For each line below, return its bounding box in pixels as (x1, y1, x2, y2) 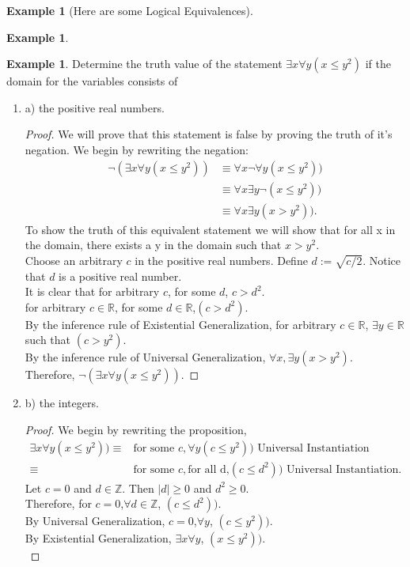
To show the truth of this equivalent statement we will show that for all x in (25, 221, 396, 237)
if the (365, 55, 391, 72)
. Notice (363, 251, 401, 268)
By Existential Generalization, (25, 530, 172, 546)
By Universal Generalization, (25, 512, 165, 529)
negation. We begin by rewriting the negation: (25, 141, 249, 157)
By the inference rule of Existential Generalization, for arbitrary (25, 316, 336, 332)
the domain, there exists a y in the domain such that (25, 236, 282, 253)
